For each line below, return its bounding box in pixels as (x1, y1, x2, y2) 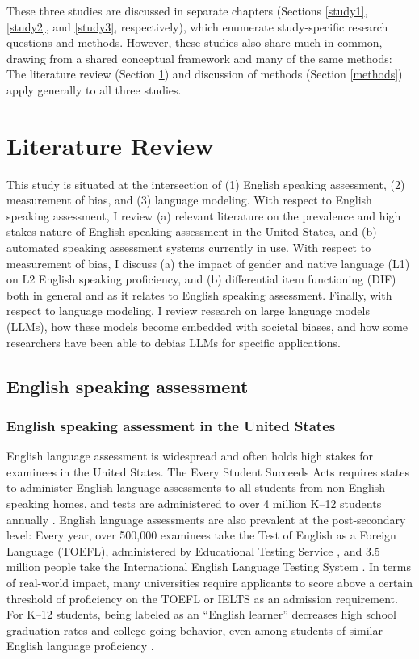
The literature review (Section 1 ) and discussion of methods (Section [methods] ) (6, 65, 403, 82)
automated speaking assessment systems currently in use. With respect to (6, 239, 371, 256)
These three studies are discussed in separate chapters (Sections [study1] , (6, 2, 368, 19)
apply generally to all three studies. (6, 81, 182, 98)
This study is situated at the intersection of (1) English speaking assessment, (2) (6, 175, 405, 192)
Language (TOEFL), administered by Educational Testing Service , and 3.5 (6, 542, 380, 559)
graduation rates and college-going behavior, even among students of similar (6, 621, 383, 638)
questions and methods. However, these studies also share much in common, (6, 34, 383, 51)
